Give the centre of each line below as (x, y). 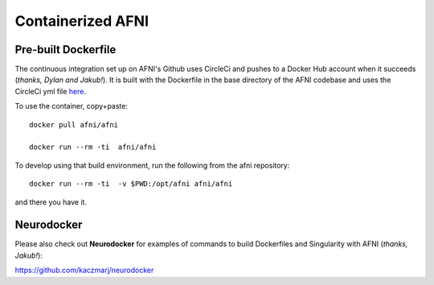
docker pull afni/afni (74, 124)
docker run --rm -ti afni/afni (93, 147)
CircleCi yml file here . (50, 91)
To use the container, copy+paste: (72, 106)
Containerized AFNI (82, 21)
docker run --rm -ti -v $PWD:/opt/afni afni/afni (131, 184)
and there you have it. (51, 202)
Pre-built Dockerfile (66, 50)
